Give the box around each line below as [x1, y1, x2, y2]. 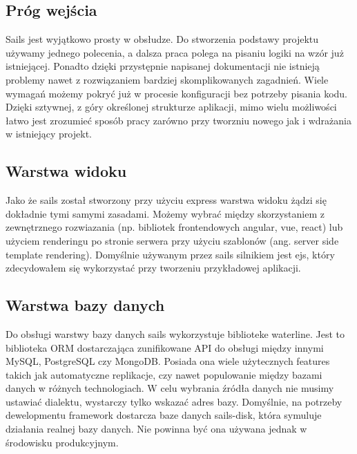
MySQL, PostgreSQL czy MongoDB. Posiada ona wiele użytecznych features [6, 354, 330, 368]
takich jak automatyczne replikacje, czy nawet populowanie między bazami [6, 367, 322, 381]
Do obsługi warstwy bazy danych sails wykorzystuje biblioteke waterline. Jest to [6, 326, 345, 341]
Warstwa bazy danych [6, 294, 165, 316]
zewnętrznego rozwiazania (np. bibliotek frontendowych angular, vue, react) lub [6, 220, 343, 234]
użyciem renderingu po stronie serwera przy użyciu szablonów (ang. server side [6, 233, 339, 247]
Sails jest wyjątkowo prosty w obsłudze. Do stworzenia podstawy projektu [6, 32, 319, 46]
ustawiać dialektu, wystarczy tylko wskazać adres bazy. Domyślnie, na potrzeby [6, 394, 342, 408]
